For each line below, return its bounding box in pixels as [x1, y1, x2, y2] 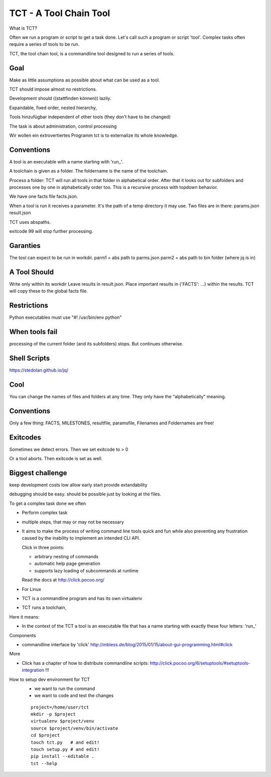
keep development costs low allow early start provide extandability [9, 482, 148, 488]
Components [9, 632, 36, 638]
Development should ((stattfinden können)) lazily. [9, 96, 111, 102]
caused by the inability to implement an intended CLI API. [22, 535, 141, 541]
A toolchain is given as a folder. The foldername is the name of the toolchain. [9, 168, 168, 174]
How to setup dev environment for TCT [9, 676, 90, 682]
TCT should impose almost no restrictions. [9, 86, 97, 93]
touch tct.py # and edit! [31, 739, 100, 745]
